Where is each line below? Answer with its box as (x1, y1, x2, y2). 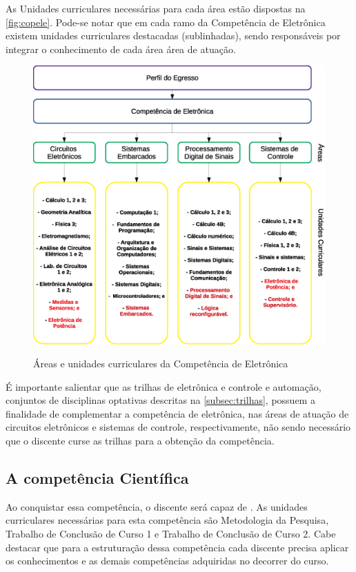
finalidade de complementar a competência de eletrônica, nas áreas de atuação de (6, 406, 349, 420)
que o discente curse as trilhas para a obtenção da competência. (6, 433, 275, 448)
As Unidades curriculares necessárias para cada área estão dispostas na (6, 1, 306, 15)
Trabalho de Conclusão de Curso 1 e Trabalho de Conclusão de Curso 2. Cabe (6, 527, 336, 541)
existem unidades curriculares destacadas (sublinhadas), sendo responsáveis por (6, 28, 341, 43)
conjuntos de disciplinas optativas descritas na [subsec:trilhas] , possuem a (6, 393, 315, 407)
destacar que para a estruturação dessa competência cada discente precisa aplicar (6, 540, 349, 554)
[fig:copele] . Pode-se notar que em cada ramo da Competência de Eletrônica (6, 14, 326, 29)
